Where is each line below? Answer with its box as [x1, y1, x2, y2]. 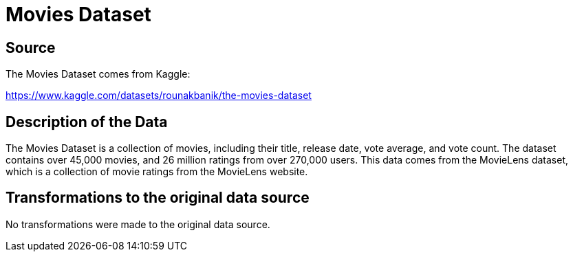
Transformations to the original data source [6, 189, 310, 207]
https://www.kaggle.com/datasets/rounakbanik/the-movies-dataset [6, 89, 312, 102]
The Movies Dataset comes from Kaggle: [6, 68, 191, 80]
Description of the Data [6, 113, 168, 131]
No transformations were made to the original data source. [6, 218, 270, 230]
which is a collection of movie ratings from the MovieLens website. [6, 166, 308, 178]
